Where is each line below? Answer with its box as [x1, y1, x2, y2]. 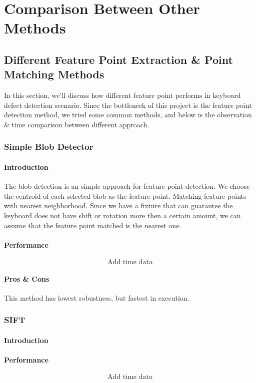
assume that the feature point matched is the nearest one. [4, 220, 181, 230]
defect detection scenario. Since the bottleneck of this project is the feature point [4, 99, 252, 110]
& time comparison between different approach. [4, 119, 149, 129]
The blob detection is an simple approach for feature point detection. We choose [4, 181, 250, 191]
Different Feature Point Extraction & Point [4, 51, 233, 67]
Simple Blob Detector [4, 140, 93, 153]
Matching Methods [4, 66, 104, 82]
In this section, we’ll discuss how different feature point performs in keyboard [4, 90, 241, 100]
